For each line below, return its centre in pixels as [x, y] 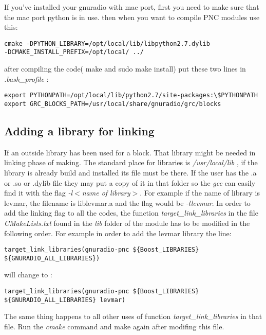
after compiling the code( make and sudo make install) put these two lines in [125, 69]
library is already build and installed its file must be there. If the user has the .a [130, 172]
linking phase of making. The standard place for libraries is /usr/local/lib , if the [131, 162]
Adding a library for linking [79, 130]
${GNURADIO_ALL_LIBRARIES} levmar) [65, 300]
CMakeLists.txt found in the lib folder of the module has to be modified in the [127, 223]
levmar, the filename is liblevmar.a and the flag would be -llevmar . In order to [127, 202]
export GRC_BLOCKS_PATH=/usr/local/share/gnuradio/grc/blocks [113, 104]
